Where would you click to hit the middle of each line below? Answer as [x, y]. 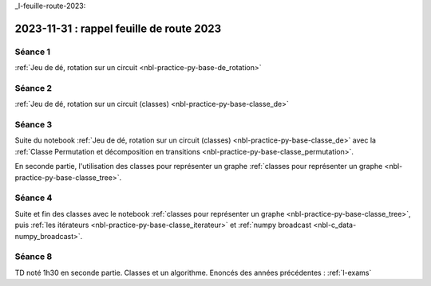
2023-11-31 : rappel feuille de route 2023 [118, 28]
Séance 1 [33, 52]
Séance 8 [34, 257]
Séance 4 [34, 198]
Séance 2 [33, 88]
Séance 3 [34, 125]
